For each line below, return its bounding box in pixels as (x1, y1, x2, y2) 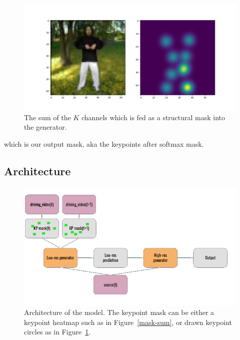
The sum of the (24, 112, 71, 122)
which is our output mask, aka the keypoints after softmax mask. (4, 138, 204, 149)
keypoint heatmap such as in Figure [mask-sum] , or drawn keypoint (24, 316, 232, 327)
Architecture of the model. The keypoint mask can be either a (24, 307, 214, 317)
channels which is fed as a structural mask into (81, 112, 225, 122)
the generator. (24, 122, 67, 132)
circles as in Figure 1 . (24, 326, 91, 337)
